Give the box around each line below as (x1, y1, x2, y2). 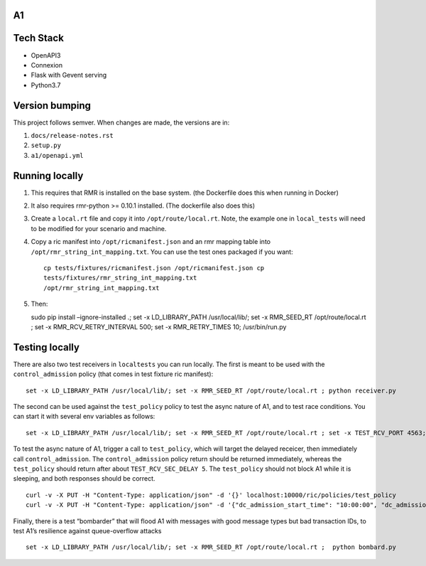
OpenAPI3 (31, 50, 61, 60)
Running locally (13, 169, 84, 181)
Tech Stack (13, 32, 64, 44)
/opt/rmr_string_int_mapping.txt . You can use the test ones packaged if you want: (31, 247, 294, 256)
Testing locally (13, 341, 80, 353)
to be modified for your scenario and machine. (31, 224, 167, 233)
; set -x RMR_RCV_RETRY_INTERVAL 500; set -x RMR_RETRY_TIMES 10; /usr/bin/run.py (31, 322, 287, 331)
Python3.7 (31, 80, 61, 89)
